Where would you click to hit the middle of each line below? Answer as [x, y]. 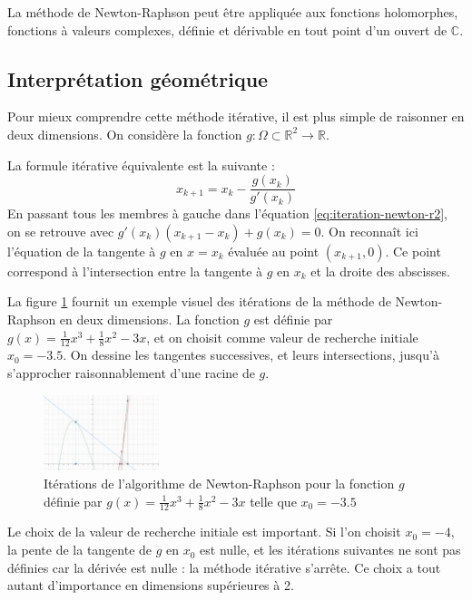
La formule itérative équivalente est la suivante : [141, 165]
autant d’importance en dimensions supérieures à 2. [151, 585]
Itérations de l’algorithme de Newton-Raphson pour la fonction [219, 484]
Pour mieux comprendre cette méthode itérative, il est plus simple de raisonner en [236, 116]
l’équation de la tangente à [82, 251]
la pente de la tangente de [80, 550]
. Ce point [413, 251]
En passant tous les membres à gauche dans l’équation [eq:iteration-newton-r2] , [227, 213]
